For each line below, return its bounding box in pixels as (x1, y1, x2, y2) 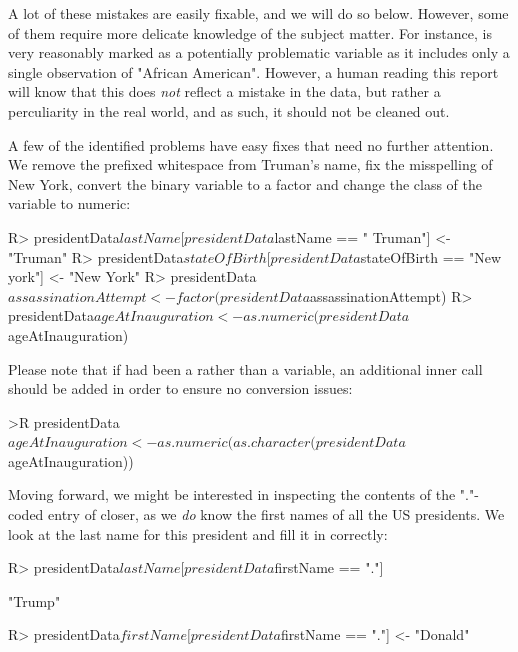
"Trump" (8, 590, 61, 611)
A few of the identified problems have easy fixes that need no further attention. (8, 134, 494, 155)
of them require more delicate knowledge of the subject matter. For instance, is (8, 22, 492, 43)
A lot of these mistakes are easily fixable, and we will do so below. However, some (8, 3, 509, 23)
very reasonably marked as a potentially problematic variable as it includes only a (8, 42, 510, 63)
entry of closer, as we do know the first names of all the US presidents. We (48, 504, 505, 525)
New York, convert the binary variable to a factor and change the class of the (8, 173, 482, 194)
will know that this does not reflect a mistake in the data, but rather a (8, 81, 441, 102)
